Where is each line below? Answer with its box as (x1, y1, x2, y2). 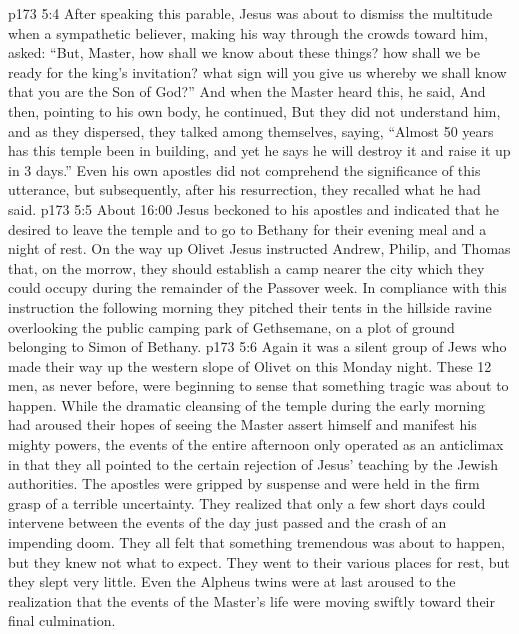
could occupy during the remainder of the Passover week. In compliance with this (8, 277, 507, 298)
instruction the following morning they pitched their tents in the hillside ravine (8, 296, 492, 317)
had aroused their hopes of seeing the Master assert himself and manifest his (8, 414, 477, 435)
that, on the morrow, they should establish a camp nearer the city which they (8, 257, 485, 278)
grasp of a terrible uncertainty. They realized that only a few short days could (8, 492, 486, 513)
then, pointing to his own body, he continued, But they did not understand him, (8, 100, 501, 121)
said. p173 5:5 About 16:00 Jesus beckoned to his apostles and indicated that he (8, 198, 500, 219)
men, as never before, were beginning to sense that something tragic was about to (8, 375, 509, 396)
